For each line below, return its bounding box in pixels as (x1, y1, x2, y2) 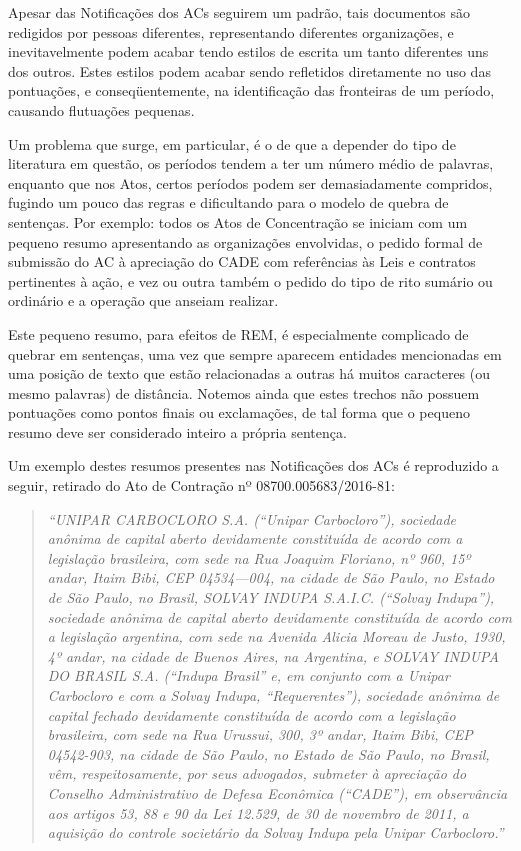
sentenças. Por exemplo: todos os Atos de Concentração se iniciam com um (8, 211, 468, 232)
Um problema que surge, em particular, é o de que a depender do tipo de (8, 133, 456, 154)
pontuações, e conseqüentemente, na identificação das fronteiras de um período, (8, 80, 495, 101)
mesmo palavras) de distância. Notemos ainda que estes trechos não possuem (8, 382, 480, 403)
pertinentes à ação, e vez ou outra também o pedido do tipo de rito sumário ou (8, 270, 493, 291)
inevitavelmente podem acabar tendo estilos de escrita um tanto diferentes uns (8, 41, 489, 62)
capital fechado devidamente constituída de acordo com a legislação (47, 704, 456, 725)
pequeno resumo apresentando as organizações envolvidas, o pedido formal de (8, 231, 483, 252)
